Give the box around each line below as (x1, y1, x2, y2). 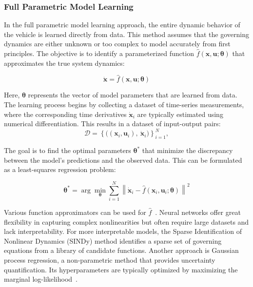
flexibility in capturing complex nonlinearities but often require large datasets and (4, 216, 249, 227)
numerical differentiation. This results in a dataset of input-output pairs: (4, 118, 221, 129)
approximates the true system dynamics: (4, 57, 125, 68)
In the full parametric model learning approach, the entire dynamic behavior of (4, 19, 240, 30)
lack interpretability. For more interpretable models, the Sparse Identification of (4, 226, 242, 236)
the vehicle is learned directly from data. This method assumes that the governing (4, 29, 249, 39)
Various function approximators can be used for (4, 207, 146, 217)
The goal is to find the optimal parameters (4, 145, 131, 155)
